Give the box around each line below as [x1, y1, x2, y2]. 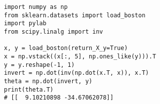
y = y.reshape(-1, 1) [4, 61, 75, 68]
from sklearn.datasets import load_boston [4, 11, 146, 19]
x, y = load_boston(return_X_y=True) [4, 45, 128, 52]
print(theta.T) [4, 86, 54, 93]
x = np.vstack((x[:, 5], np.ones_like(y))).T [4, 52, 156, 60]
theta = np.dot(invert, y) [4, 77, 92, 85]
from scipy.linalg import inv [4, 28, 103, 35]
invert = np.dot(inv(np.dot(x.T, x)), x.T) [4, 69, 149, 77]
